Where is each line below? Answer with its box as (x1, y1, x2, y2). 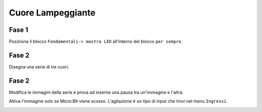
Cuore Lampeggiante (9, 7, 96, 18)
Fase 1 (9, 26, 29, 34)
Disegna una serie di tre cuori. (9, 64, 69, 70)
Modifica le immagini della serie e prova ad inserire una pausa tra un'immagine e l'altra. (9, 89, 184, 95)
